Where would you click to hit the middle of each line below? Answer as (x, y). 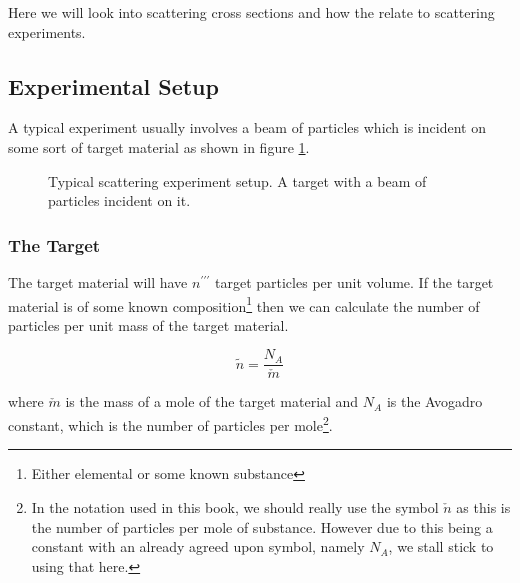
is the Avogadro (434, 401)
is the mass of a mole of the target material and (212, 401)
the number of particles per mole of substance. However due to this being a (262, 526)
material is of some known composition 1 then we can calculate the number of (244, 304)
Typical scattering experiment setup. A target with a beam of (237, 180)
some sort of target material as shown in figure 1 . (159, 146)
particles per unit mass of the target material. (148, 324)
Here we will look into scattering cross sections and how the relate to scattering (251, 12)
